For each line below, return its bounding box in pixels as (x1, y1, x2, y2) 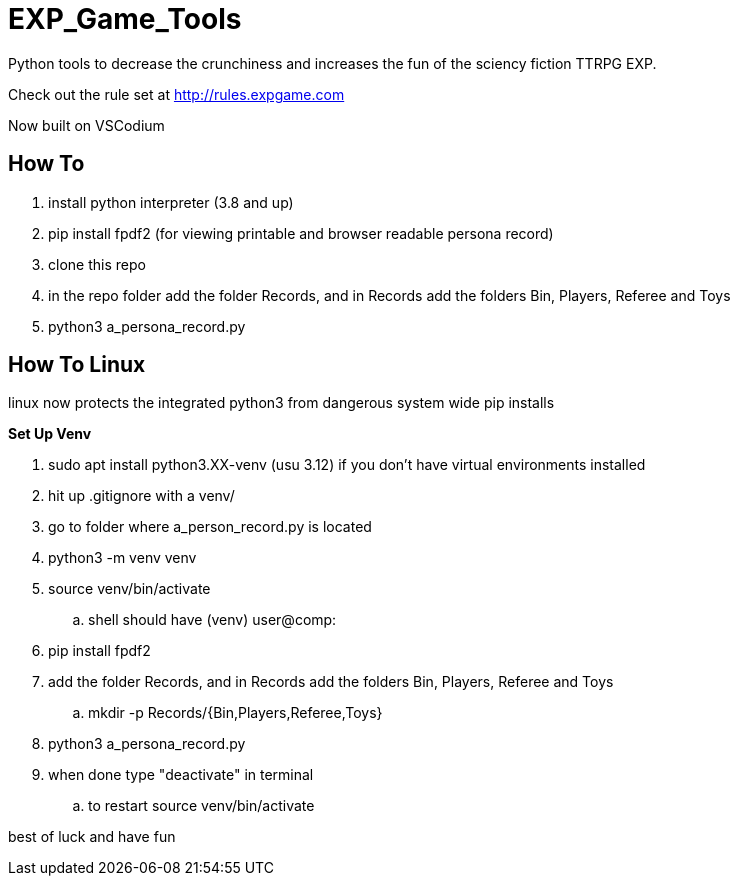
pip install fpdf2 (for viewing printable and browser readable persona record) (48, 224, 554, 242)
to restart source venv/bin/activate (88, 797, 315, 815)
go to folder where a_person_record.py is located (48, 518, 372, 536)
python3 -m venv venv (48, 549, 197, 567)
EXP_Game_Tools (8, 2, 242, 36)
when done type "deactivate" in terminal (48, 766, 314, 784)
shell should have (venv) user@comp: (88, 611, 337, 629)
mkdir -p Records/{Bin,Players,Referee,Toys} (88, 704, 383, 722)
